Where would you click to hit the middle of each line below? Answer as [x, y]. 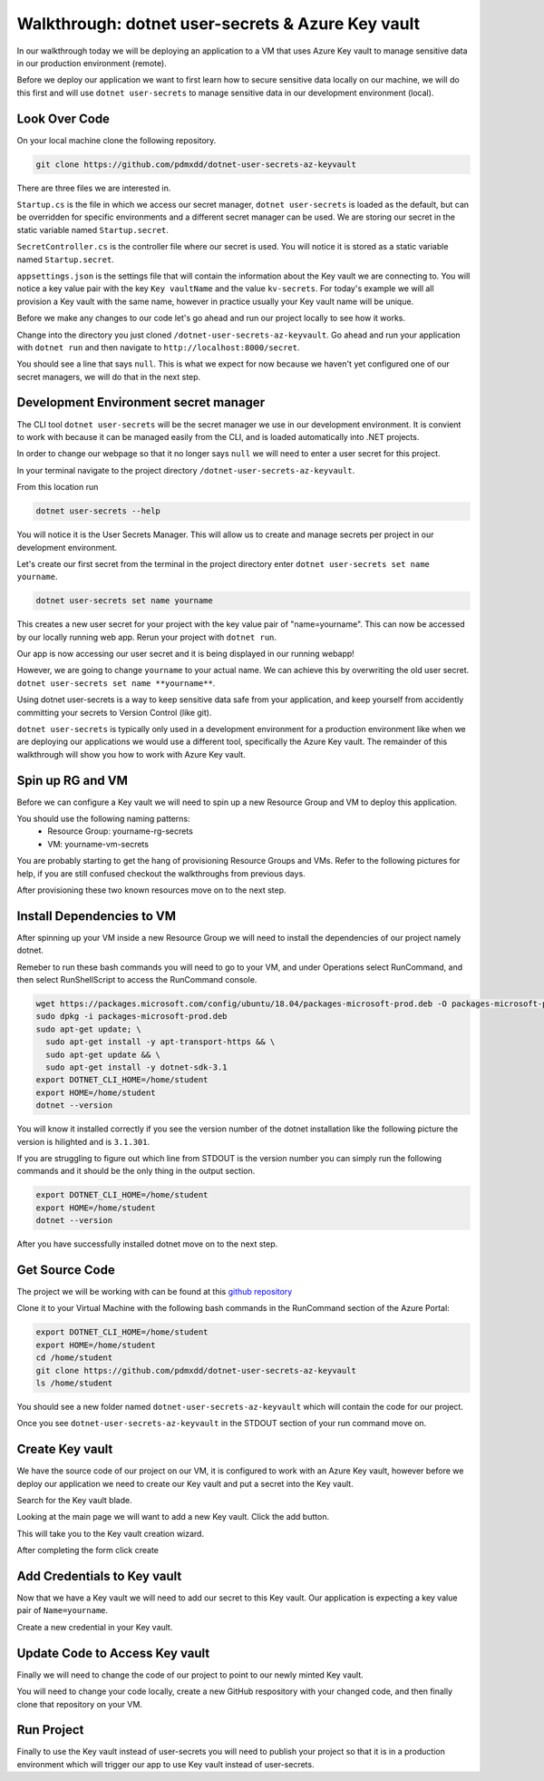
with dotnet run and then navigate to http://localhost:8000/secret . [158, 347]
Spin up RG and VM [73, 780]
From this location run [58, 487]
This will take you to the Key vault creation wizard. [110, 1533]
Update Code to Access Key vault [113, 1653]
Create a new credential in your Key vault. [95, 1627]
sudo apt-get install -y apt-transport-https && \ [160, 1042]
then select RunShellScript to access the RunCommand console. [137, 980]
